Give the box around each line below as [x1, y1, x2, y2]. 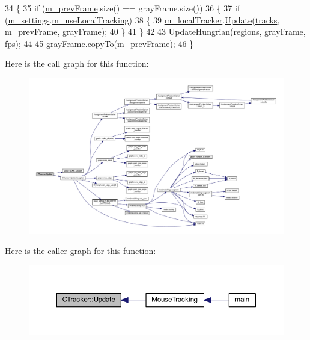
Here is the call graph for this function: [5, 57, 149, 70]
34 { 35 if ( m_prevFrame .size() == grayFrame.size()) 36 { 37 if [5, 2, 240, 14]
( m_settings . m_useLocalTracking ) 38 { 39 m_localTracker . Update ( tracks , [5, 13, 280, 26]
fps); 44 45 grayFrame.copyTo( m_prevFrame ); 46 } [5, 37, 194, 49]
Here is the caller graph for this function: [5, 244, 156, 257]
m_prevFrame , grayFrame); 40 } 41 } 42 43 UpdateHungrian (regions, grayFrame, [5, 25, 306, 38]
